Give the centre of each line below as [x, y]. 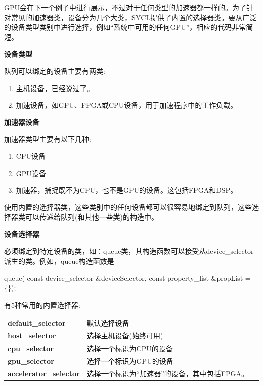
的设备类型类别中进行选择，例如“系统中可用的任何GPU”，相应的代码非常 [125, 27]
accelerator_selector [44, 373]
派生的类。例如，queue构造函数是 [59, 261]
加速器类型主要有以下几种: [48, 139]
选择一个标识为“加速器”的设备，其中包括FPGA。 [167, 373]
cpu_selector [31, 348]
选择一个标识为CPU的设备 [130, 348]
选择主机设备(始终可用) [125, 336]
